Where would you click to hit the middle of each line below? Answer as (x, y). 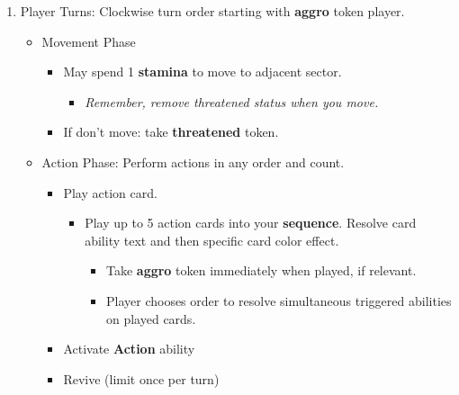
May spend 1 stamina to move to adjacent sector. (202, 72)
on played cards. (151, 318)
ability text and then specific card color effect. (212, 240)
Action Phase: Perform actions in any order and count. (193, 162)
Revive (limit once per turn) (141, 378)
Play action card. (110, 192)
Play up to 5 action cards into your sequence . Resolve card (251, 223)
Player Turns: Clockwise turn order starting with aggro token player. (212, 11)
